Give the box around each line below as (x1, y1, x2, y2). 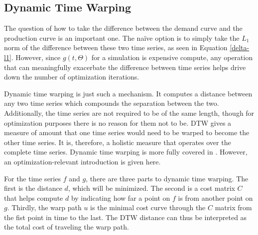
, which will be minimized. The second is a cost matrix (68, 183, 235, 193)
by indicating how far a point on (71, 192, 170, 203)
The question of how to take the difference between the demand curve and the (4, 23, 243, 33)
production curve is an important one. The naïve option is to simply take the (4, 32, 240, 43)
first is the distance (4, 183, 62, 193)
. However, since (11, 52, 61, 62)
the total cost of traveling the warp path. (4, 222, 129, 232)
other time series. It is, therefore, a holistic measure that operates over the (4, 137, 231, 147)
